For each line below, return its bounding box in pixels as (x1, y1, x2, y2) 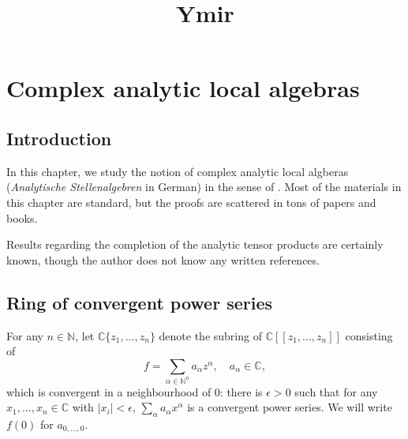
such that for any (294, 383, 378, 400)
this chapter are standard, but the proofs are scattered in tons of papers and (6, 193, 376, 210)
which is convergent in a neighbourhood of (6, 383, 211, 400)
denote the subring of (159, 327, 262, 343)
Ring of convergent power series (6, 290, 273, 314)
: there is (219, 383, 263, 400)
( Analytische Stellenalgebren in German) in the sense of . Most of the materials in (6, 178, 402, 195)
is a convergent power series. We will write (187, 399, 392, 415)
